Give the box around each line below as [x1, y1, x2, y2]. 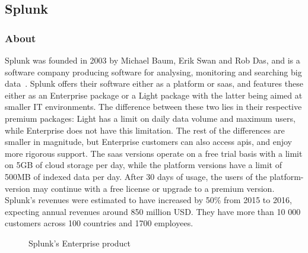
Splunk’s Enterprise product [28, 236, 131, 249]
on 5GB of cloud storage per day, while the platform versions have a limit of [5, 159, 282, 171]
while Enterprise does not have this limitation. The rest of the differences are [5, 124, 285, 136]
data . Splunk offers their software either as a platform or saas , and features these [5, 77, 303, 90]
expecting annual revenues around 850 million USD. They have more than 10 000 [5, 205, 301, 217]
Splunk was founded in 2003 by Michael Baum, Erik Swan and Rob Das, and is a [5, 54, 300, 66]
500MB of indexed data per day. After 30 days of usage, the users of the [5, 170, 267, 182]
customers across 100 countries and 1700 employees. [5, 217, 193, 229]
